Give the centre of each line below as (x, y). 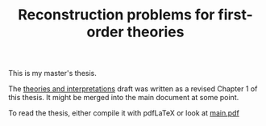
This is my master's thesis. (52, 73)
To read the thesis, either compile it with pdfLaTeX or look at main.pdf (124, 113)
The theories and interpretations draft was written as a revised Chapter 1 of (133, 89)
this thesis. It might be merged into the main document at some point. (124, 98)
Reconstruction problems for (116, 15)
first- (236, 15)
